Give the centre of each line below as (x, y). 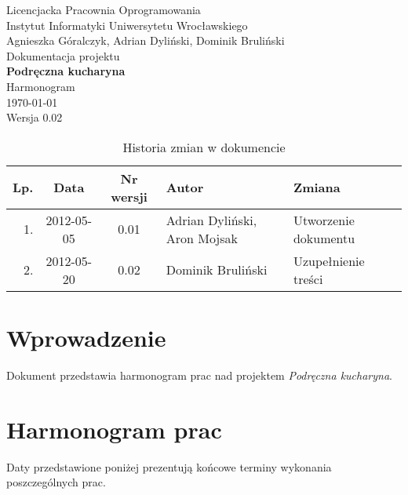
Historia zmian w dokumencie (204, 147)
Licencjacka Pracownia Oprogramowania (104, 9)
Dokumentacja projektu (63, 55)
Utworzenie (324, 220)
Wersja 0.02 (35, 117)
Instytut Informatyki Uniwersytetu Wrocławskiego (127, 25)
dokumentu (324, 238)
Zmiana (317, 187)
